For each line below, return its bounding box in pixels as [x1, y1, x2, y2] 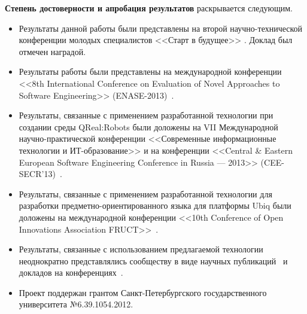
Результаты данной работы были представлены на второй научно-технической [19, 22, 303, 34]
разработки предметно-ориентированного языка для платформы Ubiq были [19, 199, 291, 212]
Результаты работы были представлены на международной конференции [19, 65, 282, 78]
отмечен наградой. [19, 45, 86, 57]
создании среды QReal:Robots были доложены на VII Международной [19, 120, 278, 133]
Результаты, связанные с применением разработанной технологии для [19, 187, 272, 200]
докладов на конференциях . [19, 266, 123, 279]
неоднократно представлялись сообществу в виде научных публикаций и [19, 254, 288, 267]
